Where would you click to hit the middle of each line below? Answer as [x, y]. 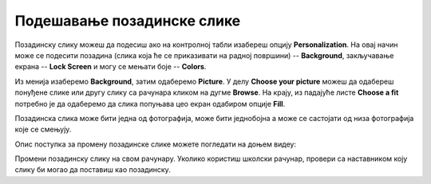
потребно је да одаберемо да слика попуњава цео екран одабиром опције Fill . [150, 104]
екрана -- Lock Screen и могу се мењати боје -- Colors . [111, 67]
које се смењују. [43, 129]
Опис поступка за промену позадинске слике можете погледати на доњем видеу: [156, 144]
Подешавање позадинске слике [128, 21]
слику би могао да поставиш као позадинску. [93, 170]
